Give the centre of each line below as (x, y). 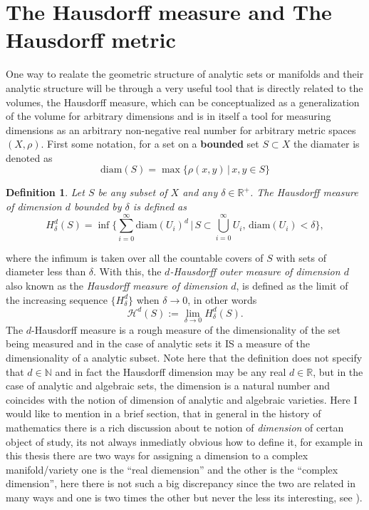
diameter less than (46, 271)
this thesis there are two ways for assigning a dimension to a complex (157, 455)
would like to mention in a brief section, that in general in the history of (163, 413)
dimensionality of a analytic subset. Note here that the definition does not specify (184, 358)
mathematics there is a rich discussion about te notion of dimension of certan (175, 428)
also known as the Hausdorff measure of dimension (117, 285)
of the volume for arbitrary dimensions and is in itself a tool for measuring (168, 116)
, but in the (338, 371)
